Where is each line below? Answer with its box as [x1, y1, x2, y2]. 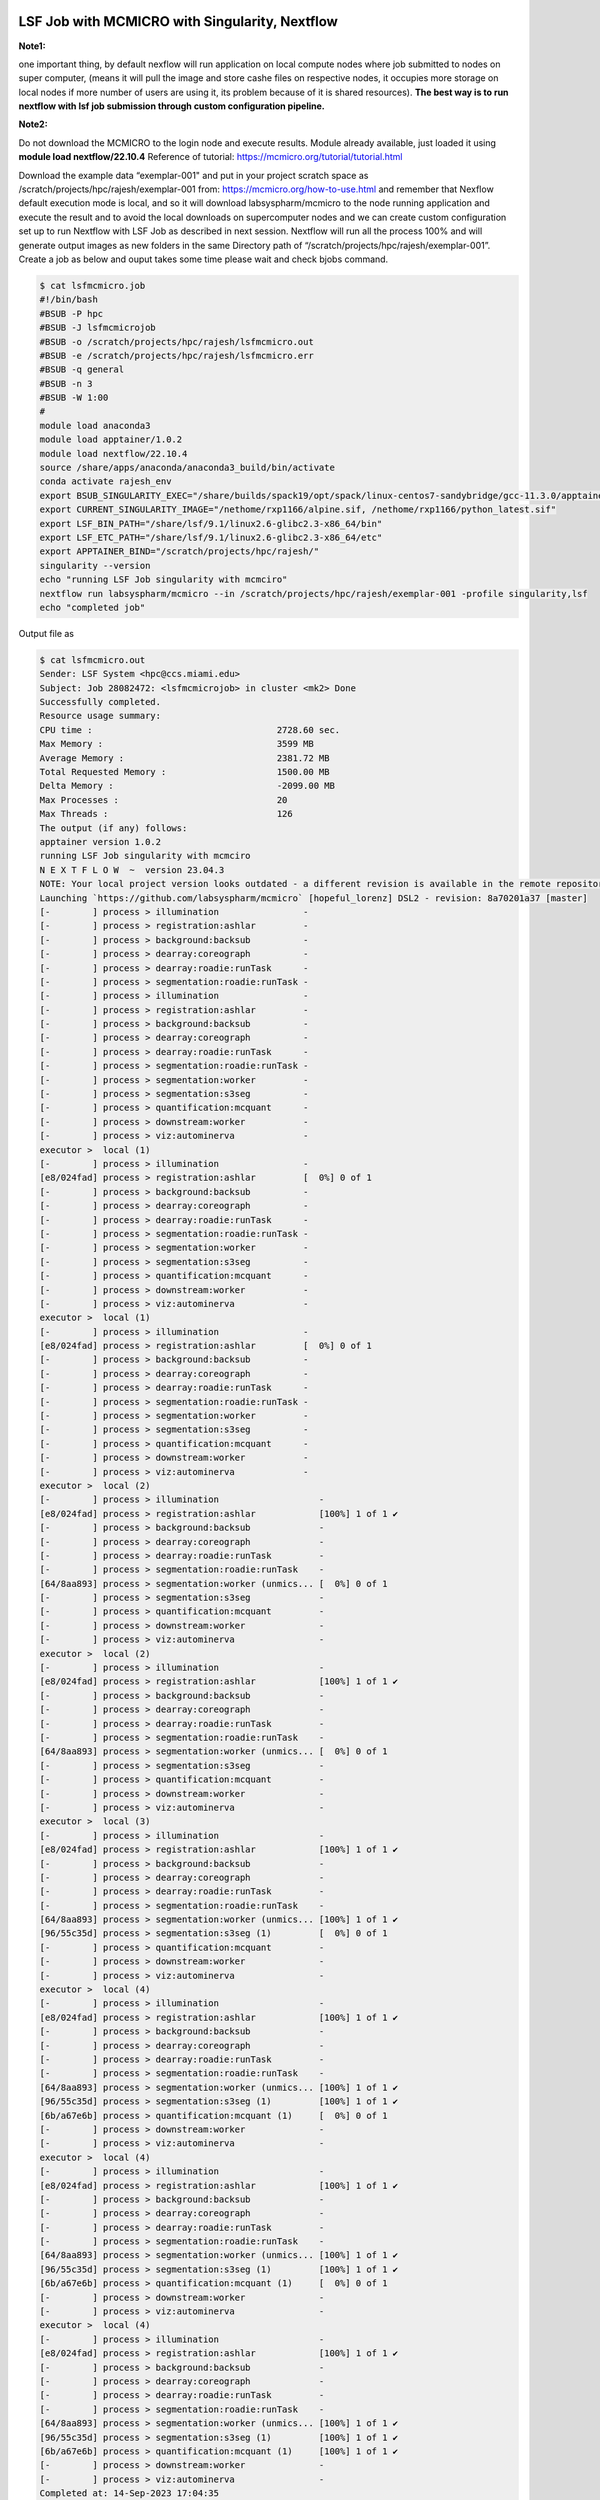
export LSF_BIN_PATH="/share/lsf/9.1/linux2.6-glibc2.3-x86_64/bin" [39, 518, 383, 529]
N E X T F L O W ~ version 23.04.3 [39, 864, 225, 875]
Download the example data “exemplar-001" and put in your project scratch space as [18, 169, 369, 181]
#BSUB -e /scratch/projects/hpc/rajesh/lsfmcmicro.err [39, 350, 314, 361]
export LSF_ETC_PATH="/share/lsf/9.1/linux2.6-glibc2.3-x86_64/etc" [39, 532, 383, 543]
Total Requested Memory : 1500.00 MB [39, 766, 330, 778]
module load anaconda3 [39, 420, 151, 431]
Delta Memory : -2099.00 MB [39, 780, 335, 792]
